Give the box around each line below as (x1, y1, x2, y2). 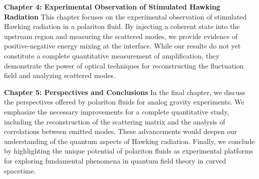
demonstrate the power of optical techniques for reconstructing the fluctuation (4, 60, 244, 70)
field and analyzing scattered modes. (4, 70, 115, 80)
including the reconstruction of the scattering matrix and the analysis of (4, 116, 225, 126)
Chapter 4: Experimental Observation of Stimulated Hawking (4, 1, 220, 11)
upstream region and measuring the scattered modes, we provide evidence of (4, 30, 238, 41)
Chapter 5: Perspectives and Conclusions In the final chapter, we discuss (4, 86, 245, 97)
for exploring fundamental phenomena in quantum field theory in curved (4, 155, 226, 165)
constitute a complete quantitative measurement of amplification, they (4, 50, 219, 60)
